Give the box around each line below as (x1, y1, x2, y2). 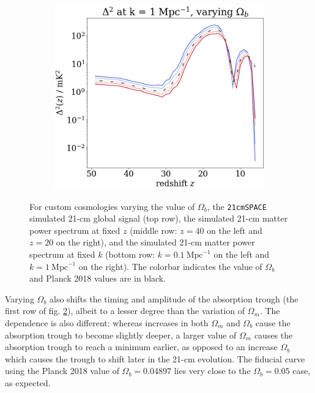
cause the (255, 316, 291, 329)
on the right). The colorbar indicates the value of (78, 260, 262, 272)
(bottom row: (105, 248, 155, 261)
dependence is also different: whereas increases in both (5, 316, 209, 329)
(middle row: (130, 223, 177, 236)
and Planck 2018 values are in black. (29, 272, 166, 285)
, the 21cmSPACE (207, 200, 267, 212)
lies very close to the (174, 364, 251, 377)
